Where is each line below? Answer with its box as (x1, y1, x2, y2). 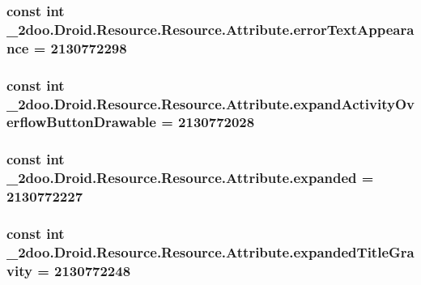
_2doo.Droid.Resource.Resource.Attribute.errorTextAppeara (6, 19, 415, 39)
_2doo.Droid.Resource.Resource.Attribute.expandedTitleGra (6, 241, 415, 262)
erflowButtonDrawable (6, 112, 156, 132)
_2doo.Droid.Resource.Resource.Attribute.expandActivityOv (6, 93, 415, 113)
